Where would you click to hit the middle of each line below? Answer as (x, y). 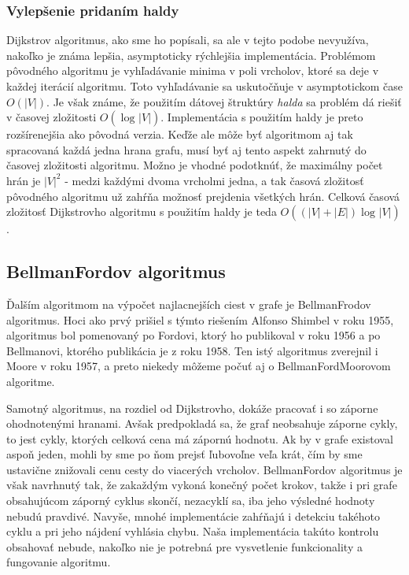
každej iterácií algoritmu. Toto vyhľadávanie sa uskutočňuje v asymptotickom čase (204, 86)
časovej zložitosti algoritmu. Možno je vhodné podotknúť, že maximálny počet (195, 165)
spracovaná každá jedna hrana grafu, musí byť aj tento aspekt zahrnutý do (186, 149)
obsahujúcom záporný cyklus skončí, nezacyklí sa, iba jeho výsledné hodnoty (191, 501)
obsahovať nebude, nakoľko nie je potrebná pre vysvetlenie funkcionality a (184, 546)
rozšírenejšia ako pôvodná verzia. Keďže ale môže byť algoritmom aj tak (180, 134)
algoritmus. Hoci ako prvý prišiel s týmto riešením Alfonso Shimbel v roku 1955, (200, 319)
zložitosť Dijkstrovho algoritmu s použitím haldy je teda (142, 211)
